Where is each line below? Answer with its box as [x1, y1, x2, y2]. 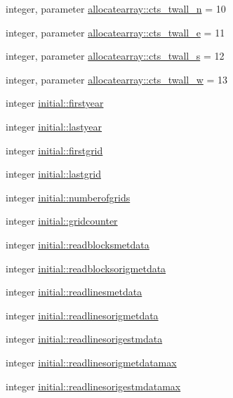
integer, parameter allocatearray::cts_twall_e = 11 [6, 25, 225, 39]
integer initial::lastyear [6, 119, 102, 133]
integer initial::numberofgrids [6, 190, 131, 204]
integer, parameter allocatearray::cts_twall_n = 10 [6, 1, 226, 15]
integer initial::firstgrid [6, 142, 103, 157]
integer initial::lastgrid [6, 166, 101, 181]
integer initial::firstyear [6, 95, 104, 110]
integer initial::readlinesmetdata [6, 284, 142, 299]
